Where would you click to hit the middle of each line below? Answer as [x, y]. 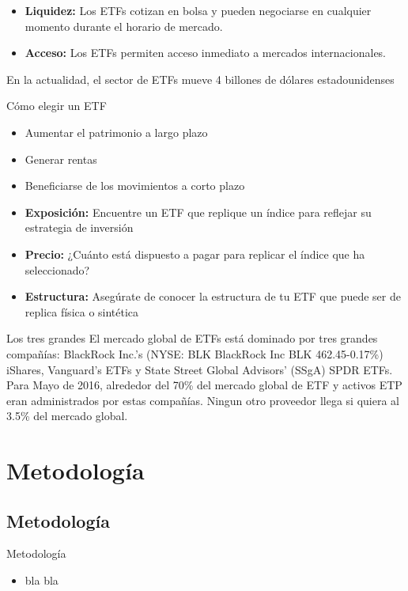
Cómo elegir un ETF [57, 106]
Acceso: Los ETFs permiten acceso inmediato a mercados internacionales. [206, 53]
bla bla [42, 580]
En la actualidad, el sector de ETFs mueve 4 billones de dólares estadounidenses [200, 79]
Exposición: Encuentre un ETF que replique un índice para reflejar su [198, 212]
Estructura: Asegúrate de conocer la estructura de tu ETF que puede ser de [213, 296]
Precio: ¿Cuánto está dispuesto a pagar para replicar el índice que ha [195, 254]
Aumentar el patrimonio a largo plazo [116, 132]
